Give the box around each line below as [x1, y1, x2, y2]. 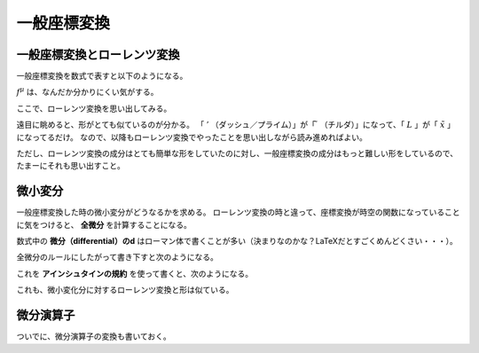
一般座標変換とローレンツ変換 [16, 47, 180, 62]
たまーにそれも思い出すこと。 [16, 161, 126, 171]
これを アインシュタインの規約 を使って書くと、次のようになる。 [16, 268, 253, 278]
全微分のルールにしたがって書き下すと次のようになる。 [16, 252, 219, 263]
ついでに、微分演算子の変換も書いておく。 [16, 331, 172, 341]
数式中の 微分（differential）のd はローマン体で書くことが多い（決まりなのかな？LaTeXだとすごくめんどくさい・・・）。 [16, 236, 459, 247]
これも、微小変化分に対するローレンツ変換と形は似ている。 [16, 285, 234, 295]
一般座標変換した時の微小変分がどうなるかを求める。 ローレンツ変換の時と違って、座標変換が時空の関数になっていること [16, 207, 460, 217]
